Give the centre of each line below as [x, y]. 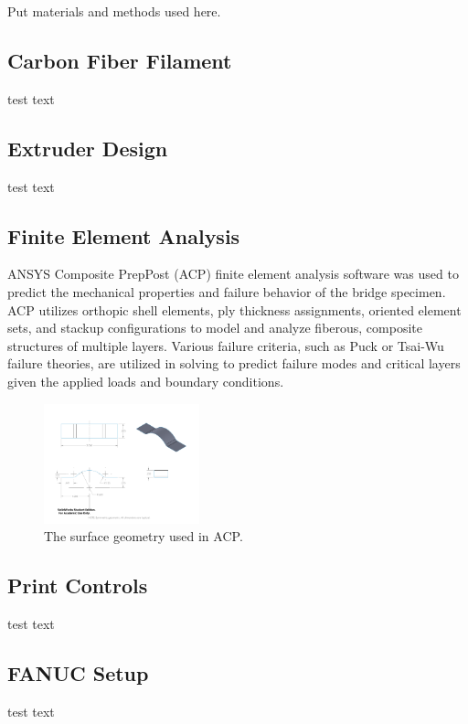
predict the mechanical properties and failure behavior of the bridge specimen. [227, 291]
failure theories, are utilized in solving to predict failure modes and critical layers [234, 363]
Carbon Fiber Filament [120, 60]
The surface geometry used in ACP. [144, 536]
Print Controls [78, 586]
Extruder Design [88, 148]
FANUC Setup [78, 672]
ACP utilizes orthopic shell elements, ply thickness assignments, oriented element [234, 309]
